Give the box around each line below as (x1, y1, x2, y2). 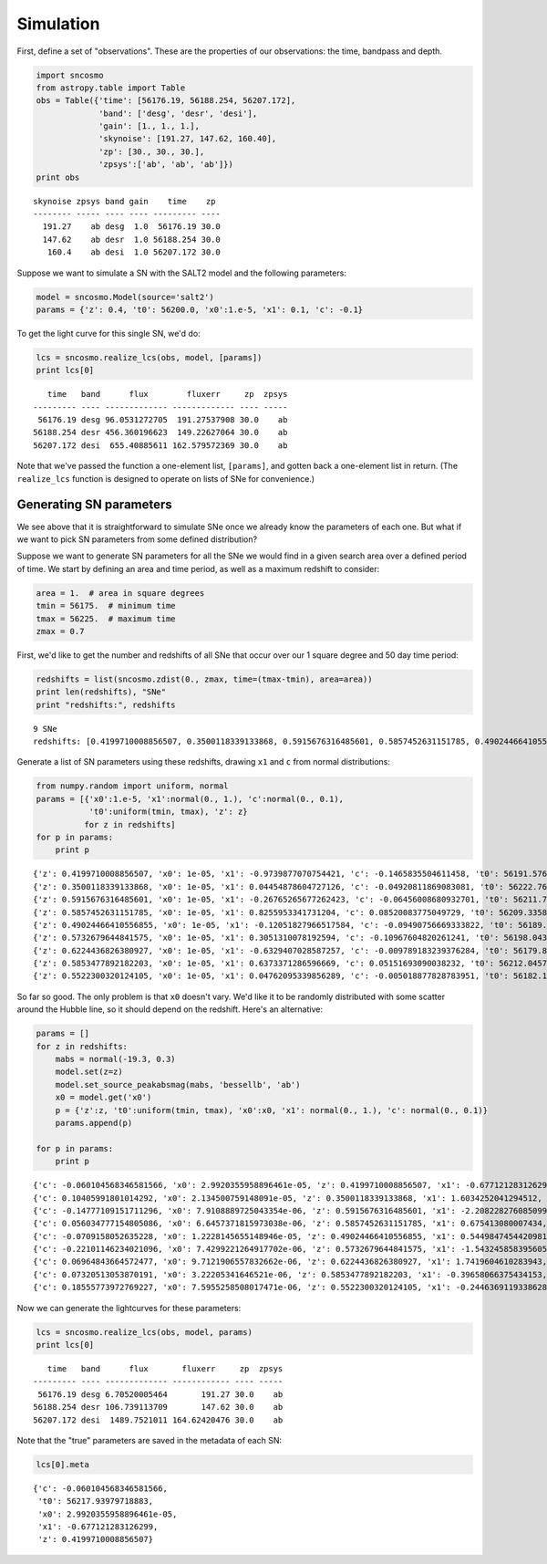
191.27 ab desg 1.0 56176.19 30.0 (42, 222, 221, 232)
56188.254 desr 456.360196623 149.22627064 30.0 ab (33, 427, 288, 438)
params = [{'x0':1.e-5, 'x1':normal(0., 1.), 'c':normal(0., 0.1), (36, 794, 345, 804)
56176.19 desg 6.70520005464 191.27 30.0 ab (37, 1389, 284, 1400)
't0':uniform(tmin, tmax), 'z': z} (88, 807, 248, 817)
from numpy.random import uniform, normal (36, 781, 229, 791)
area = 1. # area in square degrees (36, 588, 205, 598)
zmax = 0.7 (36, 626, 85, 636)
